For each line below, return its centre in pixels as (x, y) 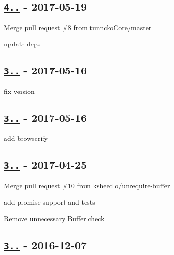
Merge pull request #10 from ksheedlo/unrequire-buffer (87, 185)
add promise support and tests (50, 202)
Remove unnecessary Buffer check (54, 218)
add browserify (26, 138)
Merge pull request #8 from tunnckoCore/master (78, 27)
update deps (22, 44)
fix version (19, 91)
